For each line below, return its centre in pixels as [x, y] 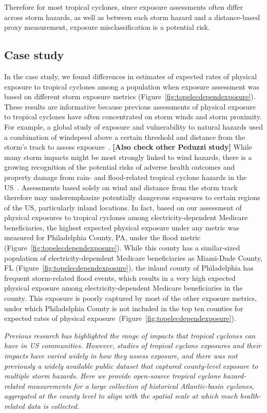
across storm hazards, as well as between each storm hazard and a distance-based [132, 17]
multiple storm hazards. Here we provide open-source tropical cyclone [112, 376]
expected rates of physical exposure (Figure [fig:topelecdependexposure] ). [120, 318]
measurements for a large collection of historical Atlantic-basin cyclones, [140, 385]
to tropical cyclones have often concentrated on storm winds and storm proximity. [133, 116]
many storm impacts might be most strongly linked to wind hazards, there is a [128, 157]
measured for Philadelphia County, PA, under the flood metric [102, 237]
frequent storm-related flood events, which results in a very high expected [120, 277]
